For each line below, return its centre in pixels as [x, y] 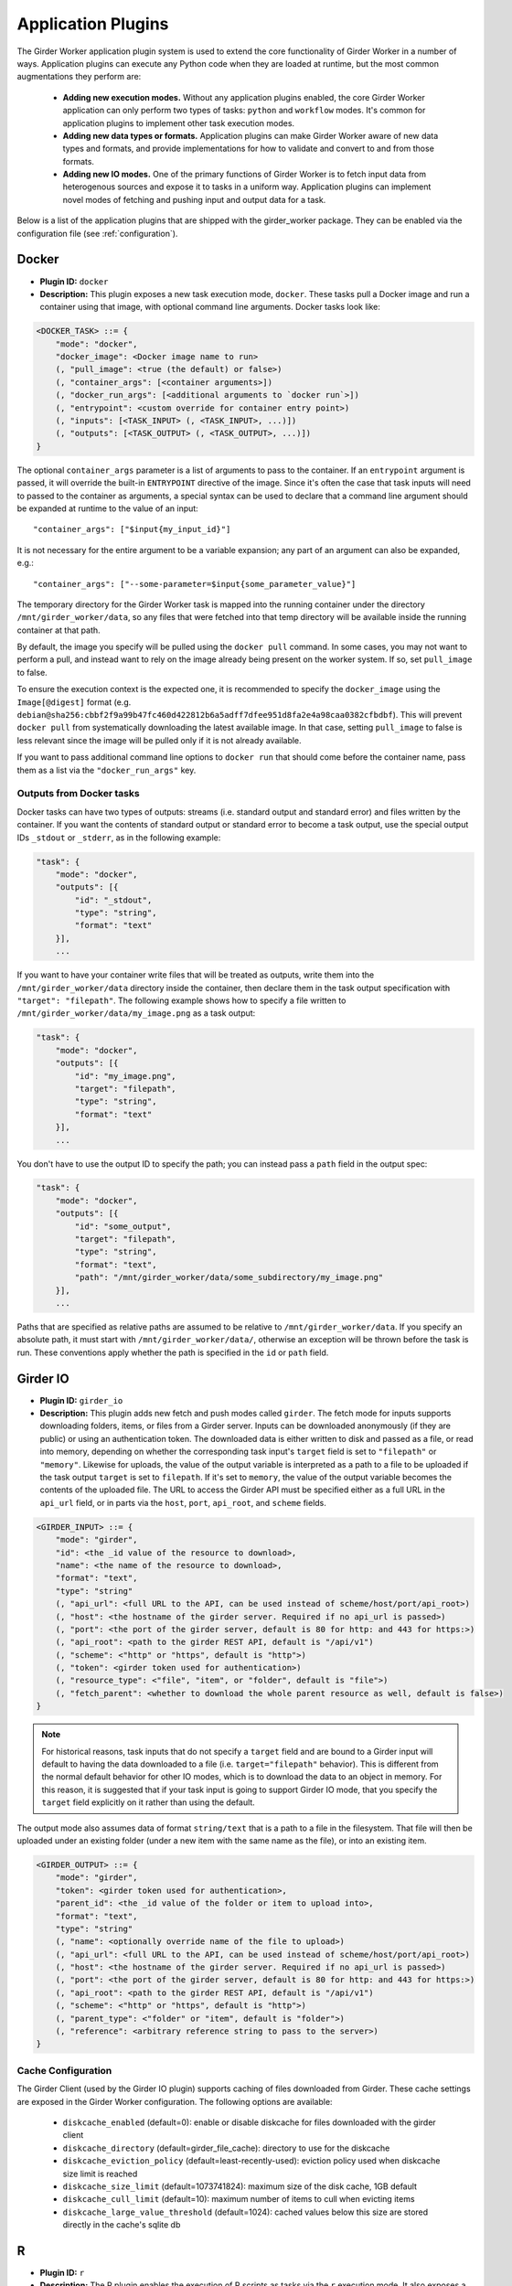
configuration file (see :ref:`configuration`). [97, 233]
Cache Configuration [64, 2070]
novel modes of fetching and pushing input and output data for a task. [194, 199]
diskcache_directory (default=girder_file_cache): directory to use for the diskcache [226, 2148]
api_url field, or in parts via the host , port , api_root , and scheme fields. [183, 1502]
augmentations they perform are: [79, 77]
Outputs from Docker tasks [79, 794]
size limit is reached [100, 2174]
